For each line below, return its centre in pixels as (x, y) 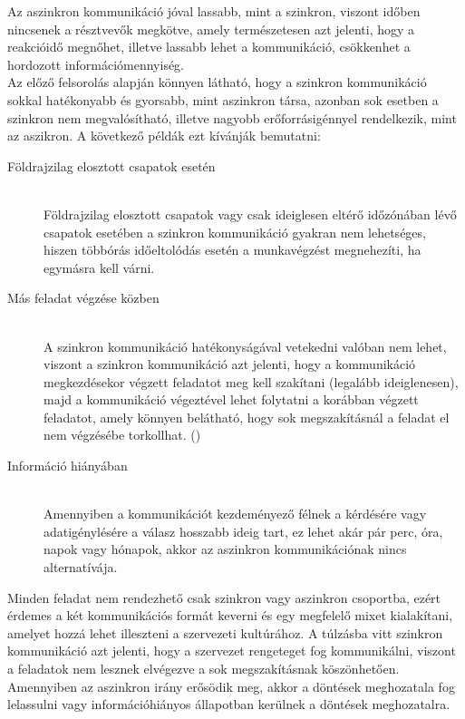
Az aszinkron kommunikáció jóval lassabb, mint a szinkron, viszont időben (214, 11)
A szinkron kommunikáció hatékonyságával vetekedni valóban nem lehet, (245, 346)
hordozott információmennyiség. (96, 64)
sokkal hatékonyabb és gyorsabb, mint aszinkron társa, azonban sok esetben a (223, 99)
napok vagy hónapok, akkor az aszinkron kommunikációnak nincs (225, 549)
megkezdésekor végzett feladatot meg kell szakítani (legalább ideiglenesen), (251, 381)
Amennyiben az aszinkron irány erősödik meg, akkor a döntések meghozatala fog (231, 686)
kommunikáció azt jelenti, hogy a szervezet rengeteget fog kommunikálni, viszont (232, 651)
